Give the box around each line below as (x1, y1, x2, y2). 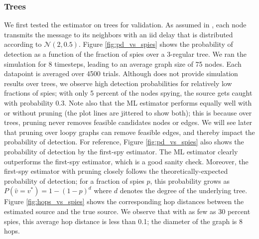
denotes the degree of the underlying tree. (120, 185, 248, 196)
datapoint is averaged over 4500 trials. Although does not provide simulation (4, 68, 238, 79)
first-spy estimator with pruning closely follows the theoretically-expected (4, 166, 228, 176)
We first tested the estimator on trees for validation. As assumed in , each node (4, 19, 247, 30)
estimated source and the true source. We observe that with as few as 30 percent (4, 206, 251, 216)
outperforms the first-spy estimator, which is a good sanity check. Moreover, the (4, 156, 249, 166)
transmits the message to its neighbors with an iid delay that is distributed (4, 29, 233, 39)
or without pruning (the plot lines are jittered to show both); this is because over (4, 107, 252, 118)
